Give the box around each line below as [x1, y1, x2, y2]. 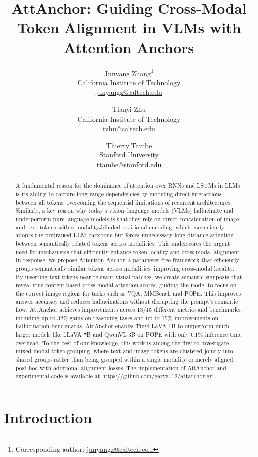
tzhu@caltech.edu [103, 123, 155, 134]
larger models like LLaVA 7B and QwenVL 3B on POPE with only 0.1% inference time [15, 330, 242, 339]
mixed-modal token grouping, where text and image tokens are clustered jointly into [15, 347, 233, 355]
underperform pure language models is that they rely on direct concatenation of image [15, 214, 239, 223]
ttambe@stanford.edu [96, 159, 162, 169]
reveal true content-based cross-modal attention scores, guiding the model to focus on [15, 281, 237, 289]
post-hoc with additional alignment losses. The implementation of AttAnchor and [15, 363, 226, 372]
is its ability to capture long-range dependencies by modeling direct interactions [15, 189, 222, 198]
